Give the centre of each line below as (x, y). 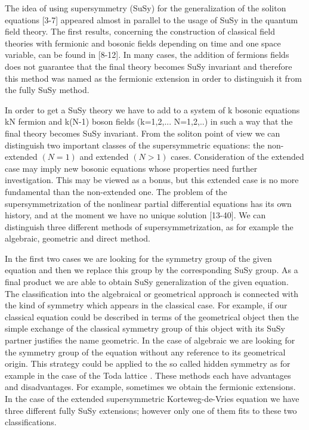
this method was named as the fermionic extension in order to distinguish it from (154, 78)
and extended (104, 157)
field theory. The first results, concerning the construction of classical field (140, 31)
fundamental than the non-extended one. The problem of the (116, 191)
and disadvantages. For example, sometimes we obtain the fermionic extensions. (150, 387)
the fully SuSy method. (47, 90)
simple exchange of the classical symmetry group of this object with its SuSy (145, 328)
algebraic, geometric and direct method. (78, 238)
